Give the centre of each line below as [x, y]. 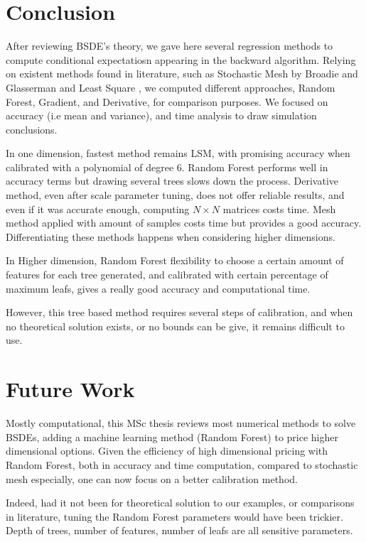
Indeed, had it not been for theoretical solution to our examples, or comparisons [180, 503]
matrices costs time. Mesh [279, 208]
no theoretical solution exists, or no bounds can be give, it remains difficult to [175, 326]
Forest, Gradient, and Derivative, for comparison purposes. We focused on [167, 101]
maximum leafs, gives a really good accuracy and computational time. [158, 288]
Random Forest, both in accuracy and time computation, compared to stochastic [182, 464]
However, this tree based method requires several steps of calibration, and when [179, 312]
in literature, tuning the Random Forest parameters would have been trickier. [174, 516]
